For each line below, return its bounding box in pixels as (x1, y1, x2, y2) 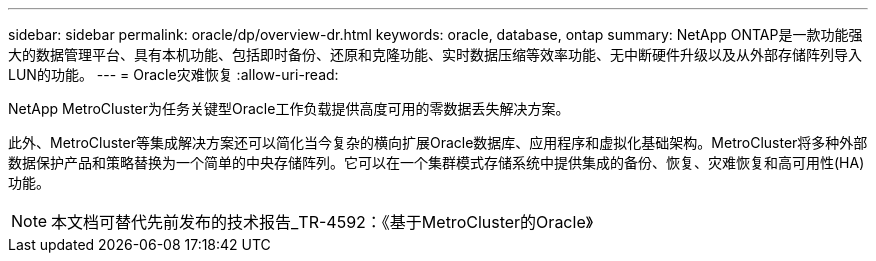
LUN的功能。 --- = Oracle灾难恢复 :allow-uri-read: (8, 66, 339, 83)
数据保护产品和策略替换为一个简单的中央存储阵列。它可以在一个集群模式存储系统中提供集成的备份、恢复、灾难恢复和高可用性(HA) (8, 154, 865, 171)
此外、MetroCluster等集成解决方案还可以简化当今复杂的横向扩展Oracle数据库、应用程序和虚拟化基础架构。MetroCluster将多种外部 (8, 134, 868, 151)
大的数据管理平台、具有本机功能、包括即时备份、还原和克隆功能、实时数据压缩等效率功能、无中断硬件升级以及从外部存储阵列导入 (8, 46, 862, 63)
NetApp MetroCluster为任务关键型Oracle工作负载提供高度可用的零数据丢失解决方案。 (8, 100, 570, 117)
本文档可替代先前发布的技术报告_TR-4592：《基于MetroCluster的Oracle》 (51, 212, 594, 232)
